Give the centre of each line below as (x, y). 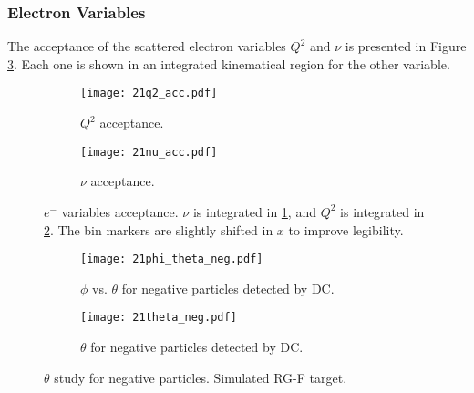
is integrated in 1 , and (254, 211)
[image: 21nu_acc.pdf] (149, 152)
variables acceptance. (120, 211)
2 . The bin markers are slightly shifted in (159, 229)
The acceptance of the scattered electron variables (147, 46)
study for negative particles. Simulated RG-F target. (201, 377)
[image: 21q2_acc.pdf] (149, 93)
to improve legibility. (346, 229)
